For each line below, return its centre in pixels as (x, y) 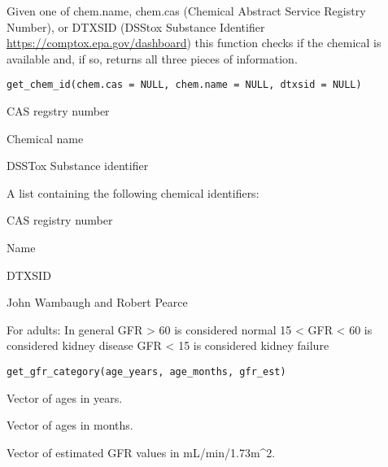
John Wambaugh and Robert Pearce (97, 302)
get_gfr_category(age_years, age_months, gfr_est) (146, 371)
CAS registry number (60, 220)
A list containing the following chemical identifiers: (133, 192)
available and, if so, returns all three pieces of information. (152, 58)
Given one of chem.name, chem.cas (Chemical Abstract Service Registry (186, 11)
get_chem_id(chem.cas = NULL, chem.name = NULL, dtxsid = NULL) (184, 85)
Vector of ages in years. (65, 397)
